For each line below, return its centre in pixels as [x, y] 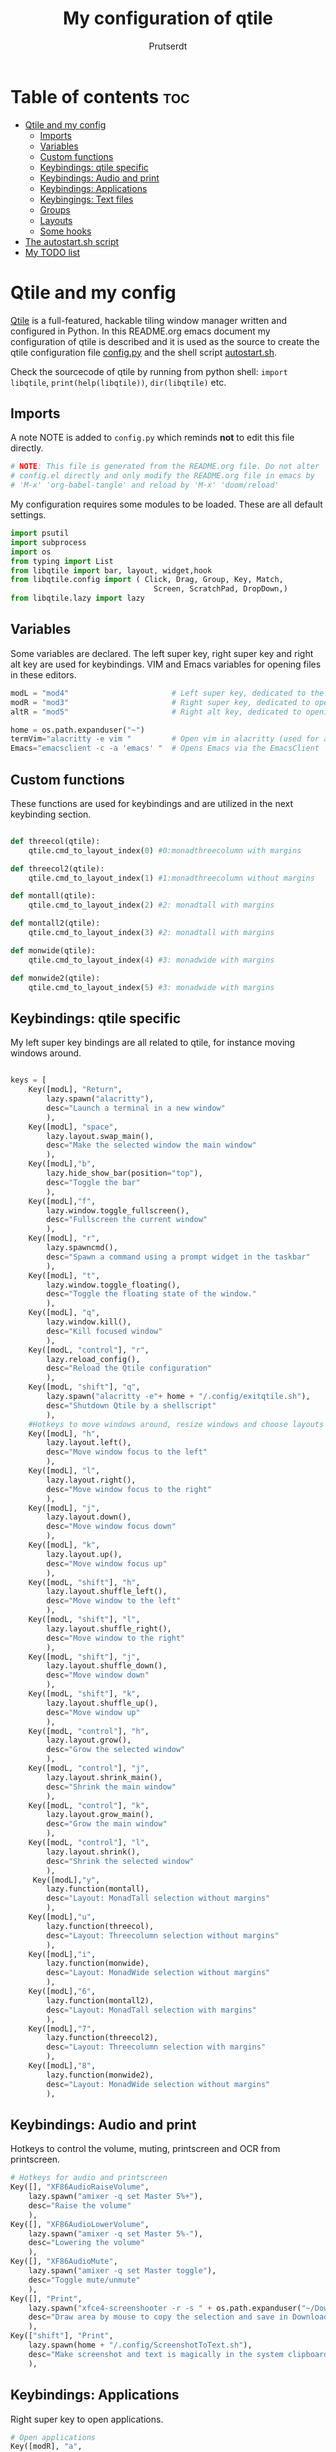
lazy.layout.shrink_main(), [104, 1777]
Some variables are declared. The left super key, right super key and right [162, 653]
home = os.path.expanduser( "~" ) [77, 730]
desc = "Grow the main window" [107, 1824]
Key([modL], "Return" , [75, 1090]
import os [31, 552]
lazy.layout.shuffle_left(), [107, 1592]
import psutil [40, 533]
